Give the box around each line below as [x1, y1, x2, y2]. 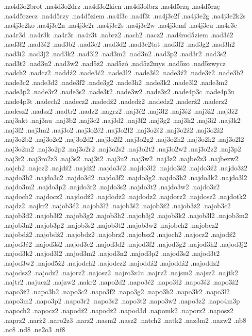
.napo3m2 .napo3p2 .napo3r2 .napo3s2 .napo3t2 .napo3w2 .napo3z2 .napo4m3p [3, 296, 240, 306]
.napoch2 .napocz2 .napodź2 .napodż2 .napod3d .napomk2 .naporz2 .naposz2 [3, 305, 234, 315]
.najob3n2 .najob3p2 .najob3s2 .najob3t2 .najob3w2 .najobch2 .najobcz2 [3, 219, 218, 230]
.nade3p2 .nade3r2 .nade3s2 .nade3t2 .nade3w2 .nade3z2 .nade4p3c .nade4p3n [3, 86, 235, 97]
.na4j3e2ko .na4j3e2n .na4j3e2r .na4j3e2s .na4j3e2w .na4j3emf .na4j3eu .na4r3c [3, 20, 237, 30]
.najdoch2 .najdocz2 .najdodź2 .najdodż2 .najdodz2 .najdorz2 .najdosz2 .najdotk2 [3, 191, 246, 201]
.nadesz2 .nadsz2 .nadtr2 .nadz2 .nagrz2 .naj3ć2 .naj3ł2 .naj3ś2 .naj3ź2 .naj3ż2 [3, 105, 238, 116]
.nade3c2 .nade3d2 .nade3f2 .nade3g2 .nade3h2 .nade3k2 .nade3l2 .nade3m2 [3, 77, 228, 87]
